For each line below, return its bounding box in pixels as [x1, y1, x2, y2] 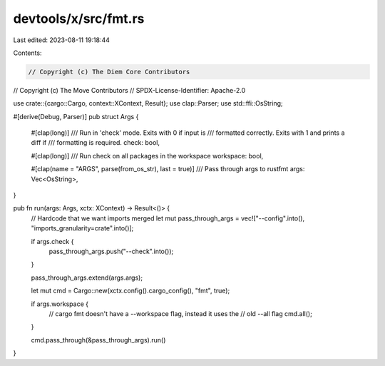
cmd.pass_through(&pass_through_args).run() [31, 335, 166, 344]
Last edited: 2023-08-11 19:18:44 [13, 36, 111, 44]
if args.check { [31, 237, 74, 245]
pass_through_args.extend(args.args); [31, 273, 143, 282]
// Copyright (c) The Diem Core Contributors [28, 68, 190, 76]
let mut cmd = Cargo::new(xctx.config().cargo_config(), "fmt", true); [31, 286, 230, 295]
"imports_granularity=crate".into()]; [31, 224, 134, 233]
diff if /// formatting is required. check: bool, [31, 138, 160, 147]
